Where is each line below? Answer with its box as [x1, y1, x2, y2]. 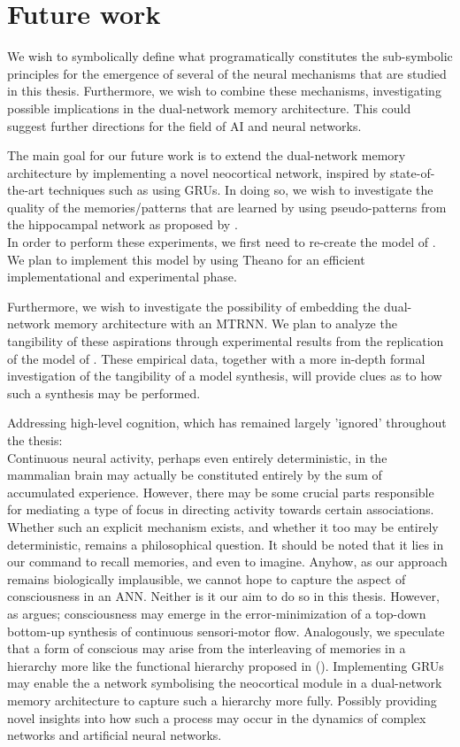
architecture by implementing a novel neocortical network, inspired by [7, 163, 387, 181]
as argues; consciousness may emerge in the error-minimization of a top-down [7, 604, 426, 622]
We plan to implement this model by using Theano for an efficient [7, 250, 365, 268]
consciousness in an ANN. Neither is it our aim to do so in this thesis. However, [7, 587, 440, 605]
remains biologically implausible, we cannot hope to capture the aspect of [7, 569, 406, 588]
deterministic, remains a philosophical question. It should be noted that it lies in [7, 535, 444, 553]
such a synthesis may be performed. [7, 383, 201, 402]
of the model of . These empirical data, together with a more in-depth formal [7, 349, 425, 367]
